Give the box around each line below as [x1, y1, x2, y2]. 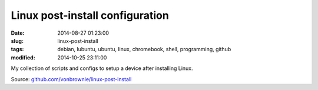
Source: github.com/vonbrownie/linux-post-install [11, 75, 132, 82]
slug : [11, 37, 24, 44]
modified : [11, 54, 35, 61]
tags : [11, 46, 24, 53]
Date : [11, 29, 25, 36]
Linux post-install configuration [11, 9, 169, 22]
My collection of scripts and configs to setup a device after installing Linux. [11, 65, 194, 72]
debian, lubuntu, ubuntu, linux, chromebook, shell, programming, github [57, 46, 231, 53]
